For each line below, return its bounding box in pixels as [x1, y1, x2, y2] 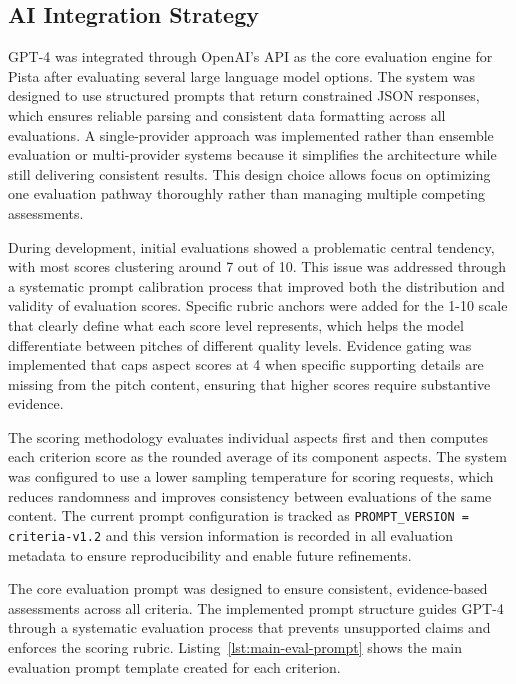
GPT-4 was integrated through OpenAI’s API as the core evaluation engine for [8, 46, 493, 67]
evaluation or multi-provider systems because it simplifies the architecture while [8, 144, 497, 165]
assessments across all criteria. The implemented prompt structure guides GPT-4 [8, 597, 504, 618]
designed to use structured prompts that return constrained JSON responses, [8, 85, 480, 106]
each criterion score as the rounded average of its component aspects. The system [8, 446, 507, 467]
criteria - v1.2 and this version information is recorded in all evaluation [8, 524, 454, 545]
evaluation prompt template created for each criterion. [8, 656, 341, 677]
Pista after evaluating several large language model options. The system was [8, 65, 476, 86]
